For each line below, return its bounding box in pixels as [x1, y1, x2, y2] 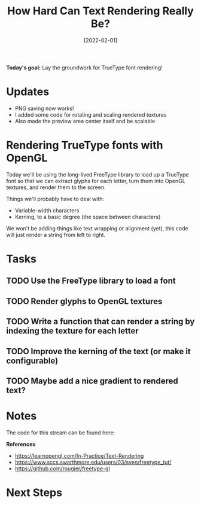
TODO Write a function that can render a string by [6, 317, 195, 327]
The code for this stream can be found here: [6, 429, 115, 436]
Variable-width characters [14, 206, 80, 214]
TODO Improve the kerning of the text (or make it [6, 346, 191, 357]
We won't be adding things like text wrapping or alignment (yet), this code [6, 224, 188, 232]
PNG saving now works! [14, 105, 74, 112]
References [6, 440, 36, 448]
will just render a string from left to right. [6, 231, 106, 238]
